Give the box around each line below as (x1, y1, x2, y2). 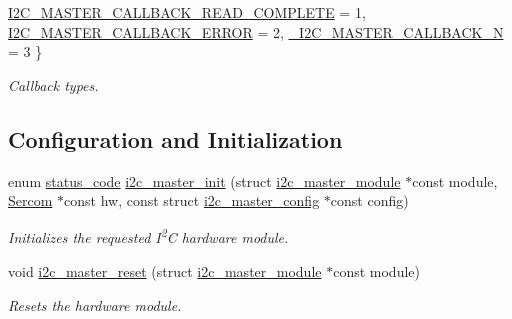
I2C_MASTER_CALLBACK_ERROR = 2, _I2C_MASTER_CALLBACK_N (8, 21, 504, 42)
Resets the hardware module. (8, 294, 182, 315)
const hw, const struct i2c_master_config (64, 190, 320, 211)
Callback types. (8, 74, 99, 95)
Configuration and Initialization (8, 123, 343, 154)
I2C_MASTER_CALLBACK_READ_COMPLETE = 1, (8, 2, 366, 22)
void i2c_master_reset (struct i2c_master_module (8, 261, 322, 282)
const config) (330, 190, 409, 211)
